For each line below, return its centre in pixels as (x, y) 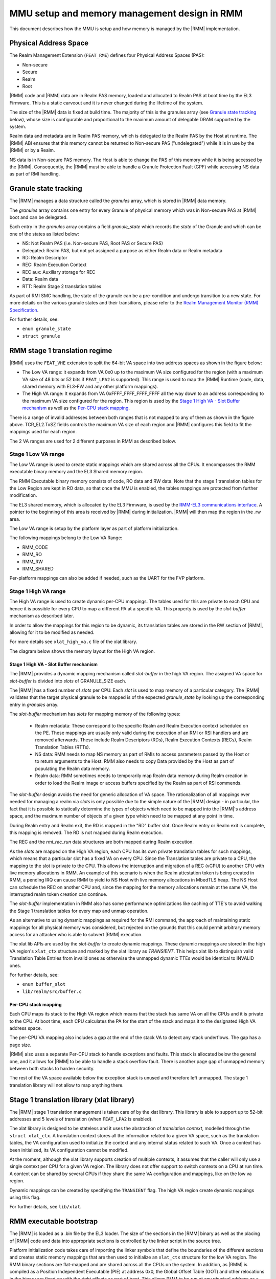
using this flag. (25, 1197)
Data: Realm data (40, 279)
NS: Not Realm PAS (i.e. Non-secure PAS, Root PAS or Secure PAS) (93, 244)
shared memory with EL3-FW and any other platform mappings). (90, 386)
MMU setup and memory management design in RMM (126, 13)
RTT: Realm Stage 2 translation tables (62, 286)
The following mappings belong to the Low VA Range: (66, 538)
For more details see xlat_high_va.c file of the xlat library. (73, 642)
